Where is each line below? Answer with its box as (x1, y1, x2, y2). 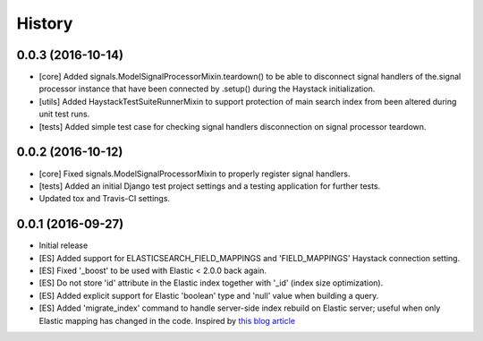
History (16, 13, 73, 33)
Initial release (38, 240, 89, 251)
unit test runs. (38, 108, 90, 120)
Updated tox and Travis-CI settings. (38, 193, 170, 204)
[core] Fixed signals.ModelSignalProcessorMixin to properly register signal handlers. (38, 168, 351, 179)
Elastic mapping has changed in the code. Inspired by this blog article (38, 315, 295, 326)
